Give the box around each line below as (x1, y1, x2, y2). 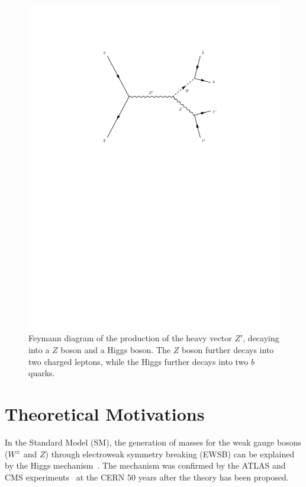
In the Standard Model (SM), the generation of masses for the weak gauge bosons (5, 435, 302, 448)
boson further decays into (181, 344, 274, 356)
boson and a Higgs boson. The (60, 344, 171, 356)
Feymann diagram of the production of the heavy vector (28, 332, 232, 344)
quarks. (28, 367, 55, 379)
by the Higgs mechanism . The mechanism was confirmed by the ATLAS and (5, 459, 286, 472)
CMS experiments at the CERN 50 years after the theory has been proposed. (5, 470, 289, 483)
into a (28, 344, 50, 356)
